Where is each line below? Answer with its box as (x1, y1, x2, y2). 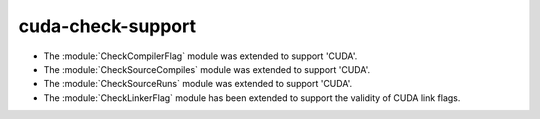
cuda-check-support (18, 15, 197, 37)
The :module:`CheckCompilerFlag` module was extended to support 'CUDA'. (43, 50, 358, 62)
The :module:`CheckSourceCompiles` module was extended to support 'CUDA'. (43, 63, 371, 75)
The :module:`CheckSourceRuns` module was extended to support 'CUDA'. (43, 78, 353, 90)
